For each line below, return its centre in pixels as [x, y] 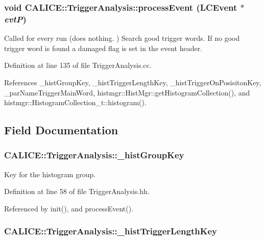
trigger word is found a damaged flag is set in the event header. [103, 48]
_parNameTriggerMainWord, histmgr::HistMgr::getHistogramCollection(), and [127, 92]
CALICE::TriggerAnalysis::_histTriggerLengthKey [111, 231]
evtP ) [15, 19]
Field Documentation [61, 130]
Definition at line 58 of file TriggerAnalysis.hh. [77, 191]
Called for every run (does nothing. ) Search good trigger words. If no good [122, 38]
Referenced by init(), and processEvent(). [69, 208]
